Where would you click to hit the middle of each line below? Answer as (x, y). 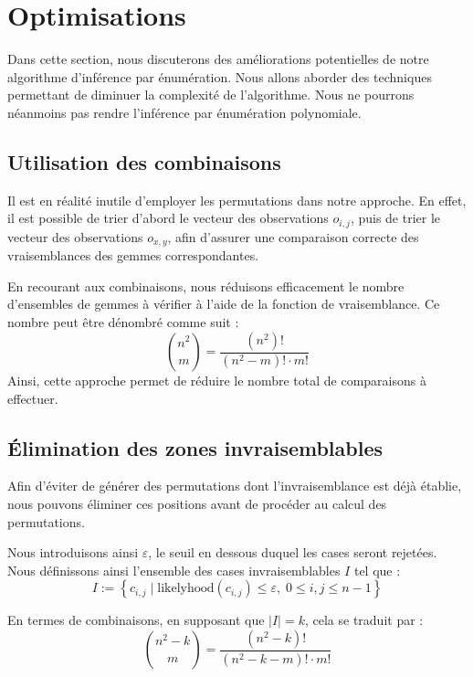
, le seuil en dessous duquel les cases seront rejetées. (293, 552)
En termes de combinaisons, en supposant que (136, 620)
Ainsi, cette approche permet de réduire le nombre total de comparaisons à (217, 381)
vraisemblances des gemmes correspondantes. (133, 255)
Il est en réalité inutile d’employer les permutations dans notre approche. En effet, (237, 200)
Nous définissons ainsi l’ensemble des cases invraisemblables (174, 570)
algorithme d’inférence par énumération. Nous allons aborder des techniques (220, 76)
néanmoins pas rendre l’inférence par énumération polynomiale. (184, 112)
